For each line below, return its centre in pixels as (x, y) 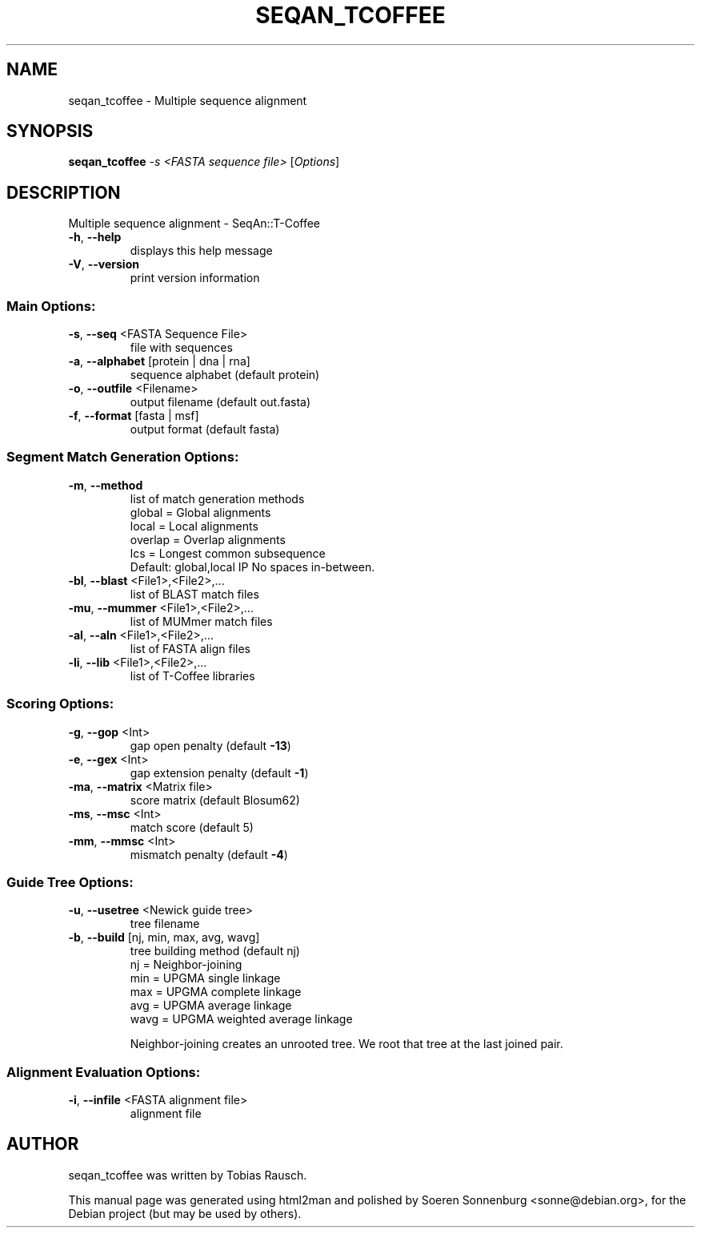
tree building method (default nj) (215, 951)
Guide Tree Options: (70, 882)
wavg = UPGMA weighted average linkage (241, 1019)
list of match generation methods (217, 498)
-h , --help (95, 237)
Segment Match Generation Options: (123, 457)
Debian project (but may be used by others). (185, 1213)
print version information (195, 278)
